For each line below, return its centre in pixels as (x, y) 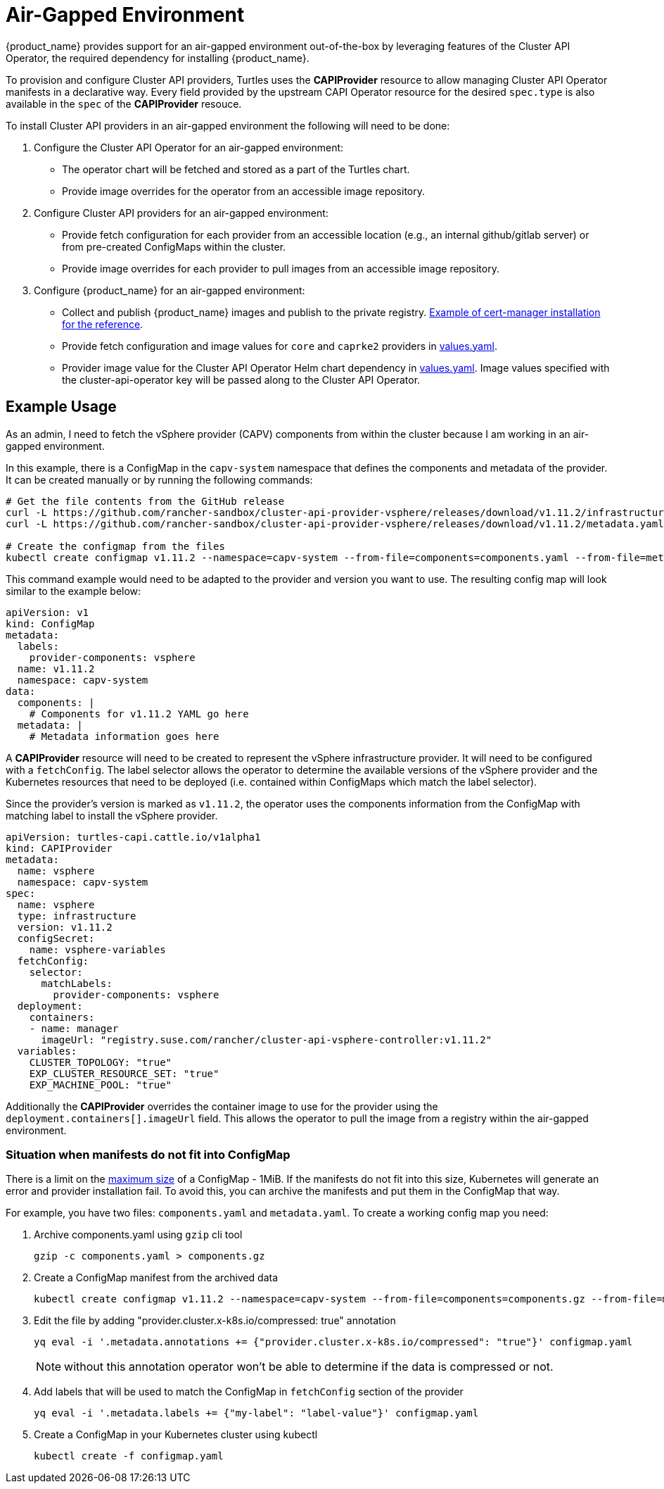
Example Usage (61, 407)
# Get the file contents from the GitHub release (145, 501)
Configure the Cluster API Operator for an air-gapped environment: (189, 147)
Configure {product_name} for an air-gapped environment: (170, 290)
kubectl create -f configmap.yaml (129, 1456)
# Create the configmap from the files (115, 546)
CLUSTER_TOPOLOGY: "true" (101, 1062)
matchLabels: (77, 983)
